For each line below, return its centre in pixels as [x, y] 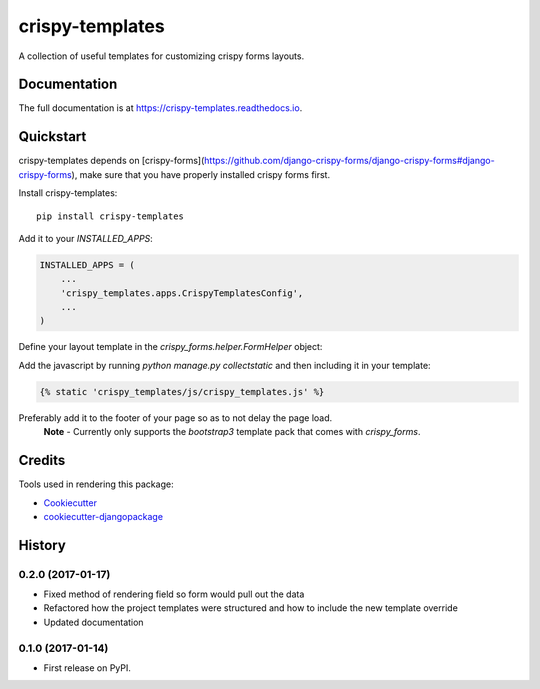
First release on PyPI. [87, 667]
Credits [42, 460]
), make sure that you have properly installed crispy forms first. [200, 174]
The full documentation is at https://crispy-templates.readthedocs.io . [160, 108]
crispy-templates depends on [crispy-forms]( [111, 161]
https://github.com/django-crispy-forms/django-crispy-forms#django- [349, 161]
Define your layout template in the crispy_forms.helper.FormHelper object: [170, 347]
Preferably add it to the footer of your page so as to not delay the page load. [175, 417]
